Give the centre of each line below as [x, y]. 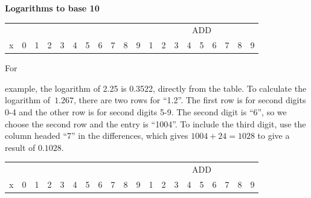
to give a [274, 136]
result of [20, 147]
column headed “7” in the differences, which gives [97, 136]
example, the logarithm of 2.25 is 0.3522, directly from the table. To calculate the [156, 88]
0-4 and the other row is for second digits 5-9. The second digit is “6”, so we [146, 112]
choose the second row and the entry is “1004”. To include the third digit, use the [155, 123]
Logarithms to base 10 [52, 8]
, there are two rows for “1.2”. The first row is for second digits [190, 100]
